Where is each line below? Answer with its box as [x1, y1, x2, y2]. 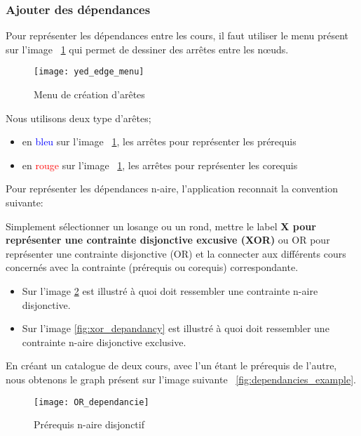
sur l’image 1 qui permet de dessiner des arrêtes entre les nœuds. [6, 41, 289, 56]
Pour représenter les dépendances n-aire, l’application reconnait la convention [6, 181, 338, 196]
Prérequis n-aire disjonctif [34, 417, 144, 432]
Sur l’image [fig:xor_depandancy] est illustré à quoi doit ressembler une [22, 321, 329, 336]
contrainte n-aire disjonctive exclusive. [22, 334, 186, 349]
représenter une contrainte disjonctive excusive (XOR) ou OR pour [6, 232, 330, 247]
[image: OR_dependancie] [34, 397, 149, 407]
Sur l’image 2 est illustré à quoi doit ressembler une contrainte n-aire [22, 284, 318, 298]
